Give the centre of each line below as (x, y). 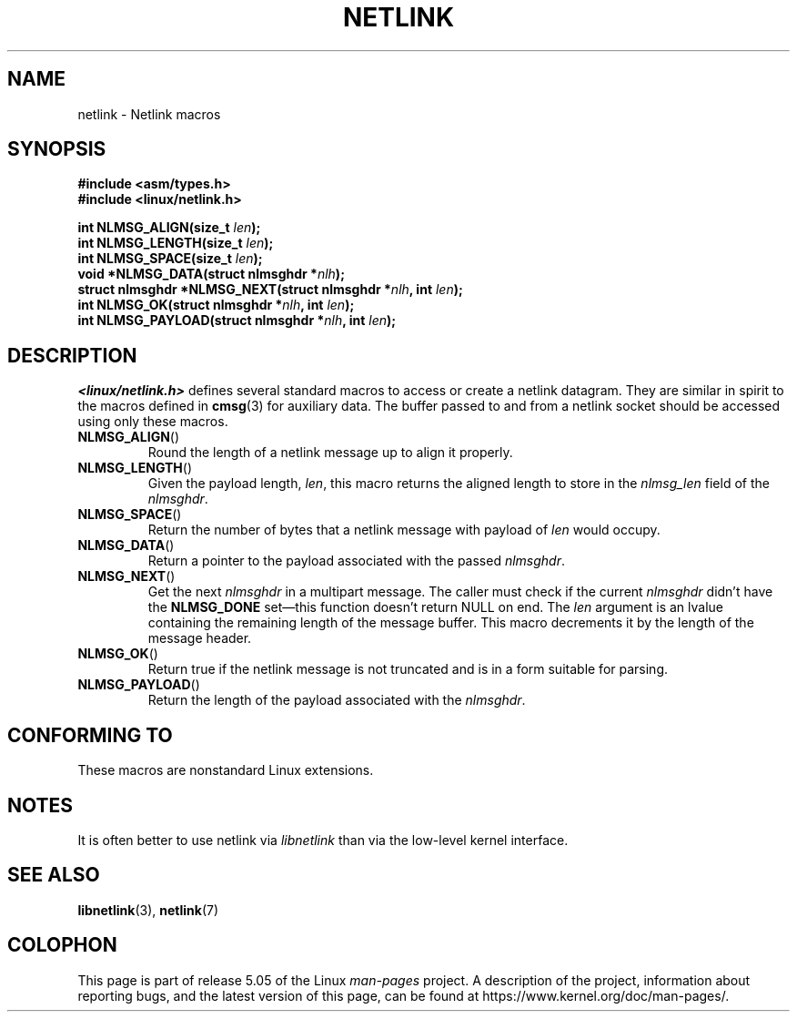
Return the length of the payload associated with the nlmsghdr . (337, 700)
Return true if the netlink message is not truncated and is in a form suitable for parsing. (408, 669)
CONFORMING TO (90, 735)
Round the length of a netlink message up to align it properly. (330, 453)
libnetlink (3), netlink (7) (148, 910)
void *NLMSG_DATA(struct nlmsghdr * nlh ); (211, 274)
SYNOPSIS (57, 149)
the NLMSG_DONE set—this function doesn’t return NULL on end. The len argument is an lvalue (435, 607)
